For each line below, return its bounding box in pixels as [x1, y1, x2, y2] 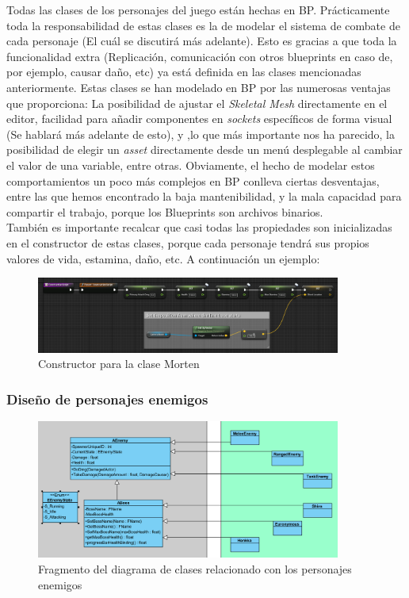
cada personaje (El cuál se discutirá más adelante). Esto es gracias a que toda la [6, 33, 397, 49]
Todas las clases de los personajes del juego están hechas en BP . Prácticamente [6, 2, 390, 17]
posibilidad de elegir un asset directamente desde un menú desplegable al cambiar [6, 141, 403, 158]
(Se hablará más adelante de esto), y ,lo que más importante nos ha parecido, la [6, 125, 396, 142]
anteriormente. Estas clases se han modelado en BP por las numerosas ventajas [6, 79, 391, 95]
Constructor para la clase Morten [38, 355, 200, 372]
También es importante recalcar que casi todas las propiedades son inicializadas [6, 219, 392, 236]
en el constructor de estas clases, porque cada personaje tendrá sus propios [6, 234, 369, 251]
